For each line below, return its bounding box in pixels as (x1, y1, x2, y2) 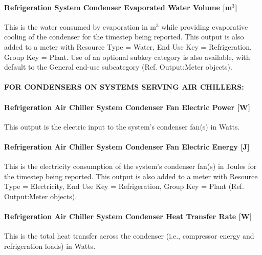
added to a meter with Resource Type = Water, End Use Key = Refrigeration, (4, 41, 252, 52)
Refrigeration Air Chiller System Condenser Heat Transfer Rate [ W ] (4, 211, 252, 222)
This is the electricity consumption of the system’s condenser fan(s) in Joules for (4, 161, 257, 172)
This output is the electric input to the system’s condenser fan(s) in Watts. (4, 121, 240, 132)
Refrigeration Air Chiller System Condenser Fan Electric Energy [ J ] (4, 141, 250, 152)
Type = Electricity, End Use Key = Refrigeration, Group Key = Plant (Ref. (4, 181, 244, 192)
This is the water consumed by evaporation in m (4, 21, 157, 32)
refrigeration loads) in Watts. (4, 240, 96, 251)
